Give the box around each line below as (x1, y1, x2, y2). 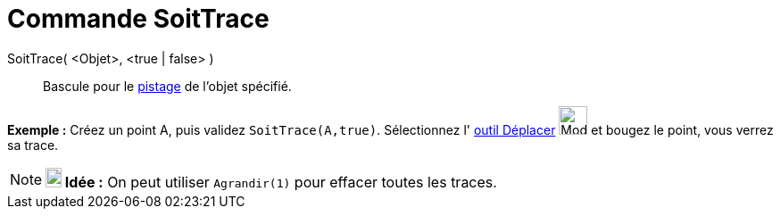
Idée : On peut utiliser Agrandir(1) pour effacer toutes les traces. (64, 172, 497, 191)
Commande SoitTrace (7, 4, 270, 34)
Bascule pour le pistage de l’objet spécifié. (43, 78, 292, 94)
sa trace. (7, 137, 59, 153)
